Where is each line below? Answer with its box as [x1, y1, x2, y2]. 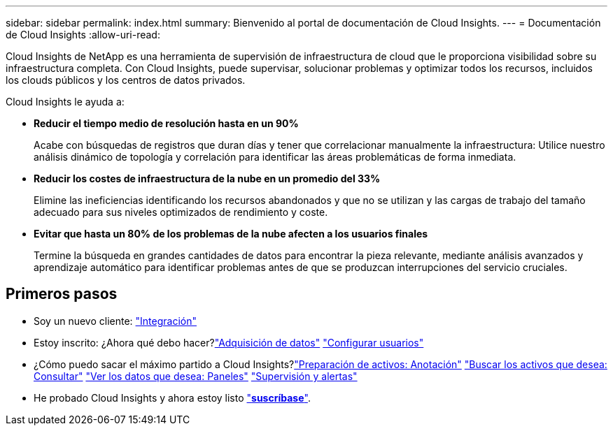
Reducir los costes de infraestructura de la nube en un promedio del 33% [34, 173, 381, 184]
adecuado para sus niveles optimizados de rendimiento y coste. [34, 206, 328, 218]
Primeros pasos [6, 285, 118, 303]
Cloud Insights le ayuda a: [6, 96, 125, 108]
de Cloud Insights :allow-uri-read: [6, 29, 160, 41]
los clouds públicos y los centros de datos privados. [6, 74, 246, 86]
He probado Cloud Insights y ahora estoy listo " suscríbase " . [34, 391, 311, 404]
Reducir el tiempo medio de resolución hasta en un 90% [34, 117, 299, 129]
